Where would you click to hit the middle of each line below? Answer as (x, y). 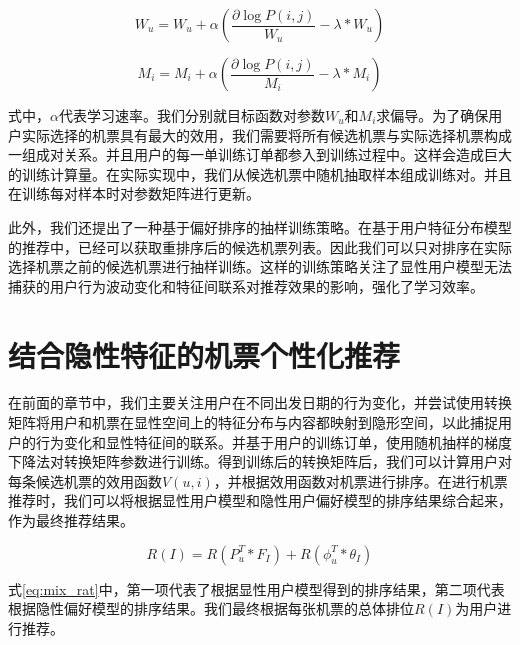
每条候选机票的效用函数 (85, 480)
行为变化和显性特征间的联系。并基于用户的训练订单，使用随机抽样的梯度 (273, 441)
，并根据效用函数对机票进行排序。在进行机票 (360, 480)
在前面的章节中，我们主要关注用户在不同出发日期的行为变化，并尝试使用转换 (260, 402)
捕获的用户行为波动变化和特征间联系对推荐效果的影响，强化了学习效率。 (246, 285)
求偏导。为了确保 (432, 115)
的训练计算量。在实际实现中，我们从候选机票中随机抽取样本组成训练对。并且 (260, 173)
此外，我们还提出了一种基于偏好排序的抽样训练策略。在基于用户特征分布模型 (260, 226)
